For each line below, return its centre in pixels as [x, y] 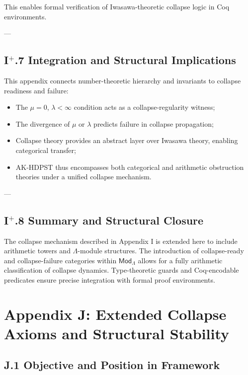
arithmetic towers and [37, 251]
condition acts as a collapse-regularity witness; [144, 107]
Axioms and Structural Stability [117, 333]
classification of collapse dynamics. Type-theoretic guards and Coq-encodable [122, 270]
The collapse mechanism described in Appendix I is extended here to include [121, 241]
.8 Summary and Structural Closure [109, 220]
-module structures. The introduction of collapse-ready [161, 251]
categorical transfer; [46, 150]
